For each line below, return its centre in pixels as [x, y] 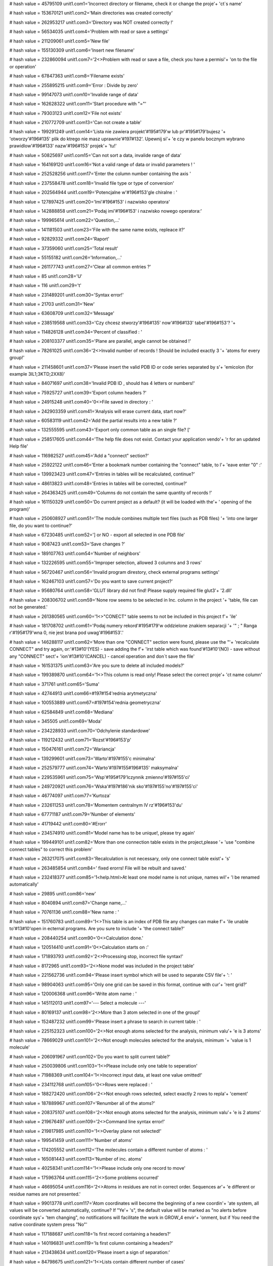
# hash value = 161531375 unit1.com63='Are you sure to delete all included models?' [97, 665]
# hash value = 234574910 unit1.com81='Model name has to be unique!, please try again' [102, 833]
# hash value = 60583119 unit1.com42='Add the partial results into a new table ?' [93, 420]
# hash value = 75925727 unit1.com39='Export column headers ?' [78, 392]
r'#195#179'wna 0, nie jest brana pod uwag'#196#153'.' [66, 632]
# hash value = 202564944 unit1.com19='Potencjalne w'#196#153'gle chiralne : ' [94, 192]
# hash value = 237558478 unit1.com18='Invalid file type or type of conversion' [92, 183]
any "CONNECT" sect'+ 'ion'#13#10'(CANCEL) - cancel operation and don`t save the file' [102, 656]
